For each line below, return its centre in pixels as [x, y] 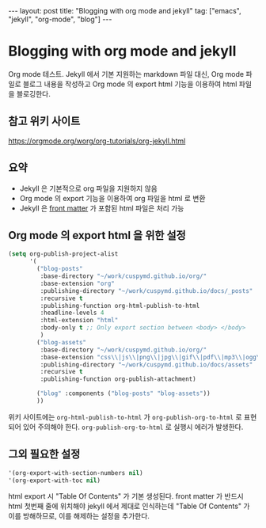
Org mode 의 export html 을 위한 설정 [97, 235]
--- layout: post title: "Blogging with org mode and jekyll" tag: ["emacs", [125, 11]
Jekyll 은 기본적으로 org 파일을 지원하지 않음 [89, 188]
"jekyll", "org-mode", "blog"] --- [60, 19]
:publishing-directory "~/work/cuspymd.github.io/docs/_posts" [146, 291]
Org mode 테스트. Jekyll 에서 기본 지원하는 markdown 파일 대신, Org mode [126, 74]
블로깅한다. [34, 93]
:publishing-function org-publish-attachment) [118, 379]
